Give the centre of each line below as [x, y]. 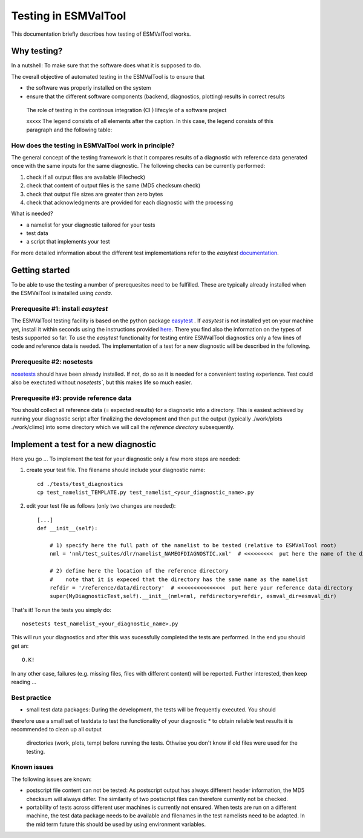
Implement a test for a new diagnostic [84, 444]
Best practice [31, 697]
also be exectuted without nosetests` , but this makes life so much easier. [102, 382]
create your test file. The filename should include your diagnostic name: [116, 470]
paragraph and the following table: [69, 130]
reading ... [24, 682]
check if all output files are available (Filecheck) [86, 177]
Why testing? [37, 51]
